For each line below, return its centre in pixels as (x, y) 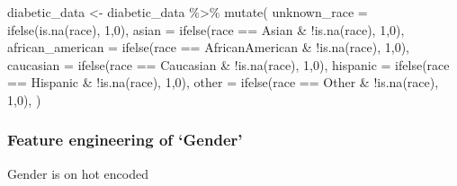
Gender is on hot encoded (78, 173)
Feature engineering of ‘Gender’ (125, 140)
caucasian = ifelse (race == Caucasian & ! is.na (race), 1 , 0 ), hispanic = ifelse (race (228, 64)
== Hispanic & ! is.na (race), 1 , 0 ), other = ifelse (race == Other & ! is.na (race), (223, 82)
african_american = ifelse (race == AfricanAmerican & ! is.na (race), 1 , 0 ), (208, 47)
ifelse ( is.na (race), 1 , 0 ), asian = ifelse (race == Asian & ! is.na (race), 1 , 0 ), (206, 29)
